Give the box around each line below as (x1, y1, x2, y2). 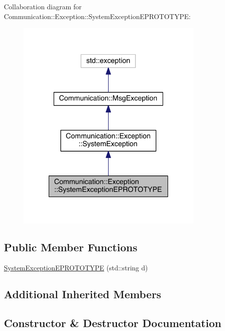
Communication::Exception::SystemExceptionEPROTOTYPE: (4, 11, 191, 21)
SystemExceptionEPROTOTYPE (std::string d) (4, 262, 148, 272)
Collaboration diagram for (4, 1, 82, 11)
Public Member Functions (4, 240, 137, 255)
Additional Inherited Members (4, 286, 161, 301)
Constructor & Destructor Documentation (4, 315, 222, 330)
